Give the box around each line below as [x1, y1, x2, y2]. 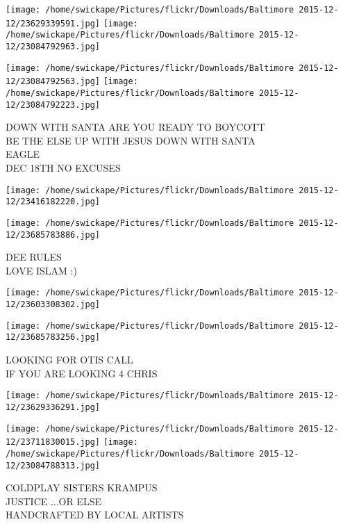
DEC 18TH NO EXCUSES [6, 161, 121, 175]
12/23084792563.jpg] [6, 76, 101, 87]
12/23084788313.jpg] [6, 460, 101, 470]
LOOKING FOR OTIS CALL [6, 352, 133, 367]
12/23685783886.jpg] [6, 229, 101, 240]
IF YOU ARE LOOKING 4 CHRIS [6, 366, 158, 380]
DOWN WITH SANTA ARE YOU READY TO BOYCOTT [6, 120, 265, 134]
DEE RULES [6, 249, 62, 264]
